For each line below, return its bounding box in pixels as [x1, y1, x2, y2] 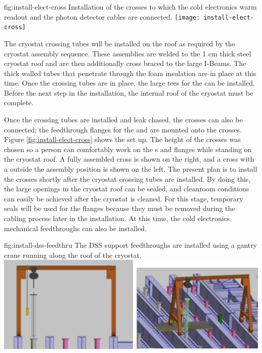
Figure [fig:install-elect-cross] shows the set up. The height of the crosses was [4, 134, 241, 145]
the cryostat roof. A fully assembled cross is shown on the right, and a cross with [4, 154, 254, 164]
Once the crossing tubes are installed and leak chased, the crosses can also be [4, 114, 243, 125]
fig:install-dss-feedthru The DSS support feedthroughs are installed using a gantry [4, 240, 257, 250]
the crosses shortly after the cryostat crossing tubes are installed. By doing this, [4, 173, 251, 184]
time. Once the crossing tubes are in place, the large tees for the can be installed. [4, 78, 255, 88]
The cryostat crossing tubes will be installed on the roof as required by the [4, 38, 235, 48]
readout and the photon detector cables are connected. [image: [4, 11, 200, 22]
